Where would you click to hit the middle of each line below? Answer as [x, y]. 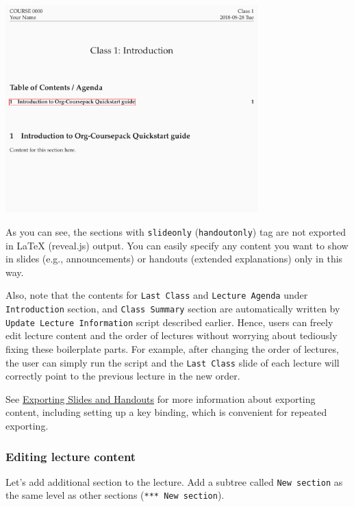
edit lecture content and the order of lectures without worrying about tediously [172, 335]
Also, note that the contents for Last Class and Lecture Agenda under [157, 295]
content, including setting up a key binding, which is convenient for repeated [166, 412]
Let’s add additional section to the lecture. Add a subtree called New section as [174, 481]
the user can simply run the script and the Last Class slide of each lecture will [173, 362]
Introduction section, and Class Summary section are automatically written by [173, 309]
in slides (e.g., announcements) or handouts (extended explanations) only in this [174, 259]
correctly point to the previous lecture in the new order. [123, 376]
